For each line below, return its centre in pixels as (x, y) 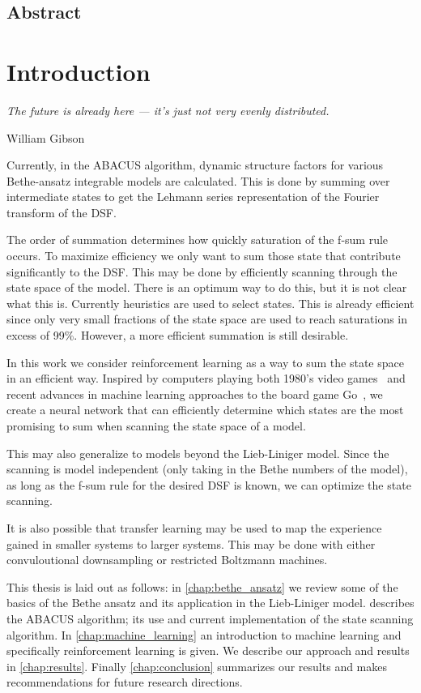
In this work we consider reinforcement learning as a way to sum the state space (205, 362)
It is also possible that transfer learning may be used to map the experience (194, 527)
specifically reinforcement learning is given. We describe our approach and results (208, 650)
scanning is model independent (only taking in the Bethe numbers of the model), (207, 469)
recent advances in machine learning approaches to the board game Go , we (195, 394)
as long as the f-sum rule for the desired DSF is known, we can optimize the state (209, 484)
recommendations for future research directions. (125, 682)
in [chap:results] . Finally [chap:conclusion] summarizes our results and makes (197, 666)
